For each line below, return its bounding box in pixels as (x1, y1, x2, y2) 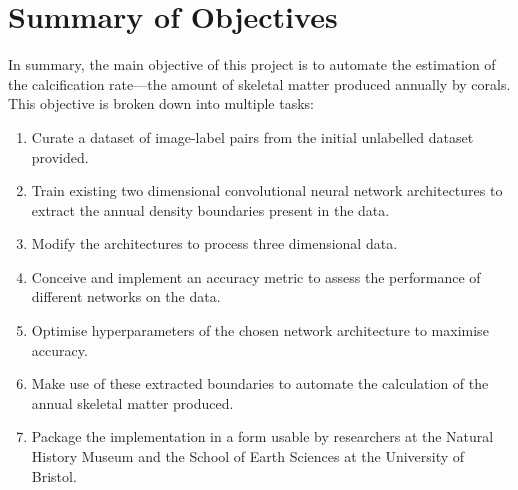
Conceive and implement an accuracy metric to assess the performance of (31, 266, 481, 287)
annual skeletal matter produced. (31, 392, 234, 413)
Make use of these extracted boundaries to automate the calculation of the (31, 373, 489, 394)
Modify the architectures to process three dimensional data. (31, 233, 398, 254)
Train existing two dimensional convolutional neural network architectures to (31, 180, 503, 201)
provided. (31, 146, 89, 167)
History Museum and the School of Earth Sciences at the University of (31, 446, 465, 467)
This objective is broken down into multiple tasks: (8, 93, 315, 114)
